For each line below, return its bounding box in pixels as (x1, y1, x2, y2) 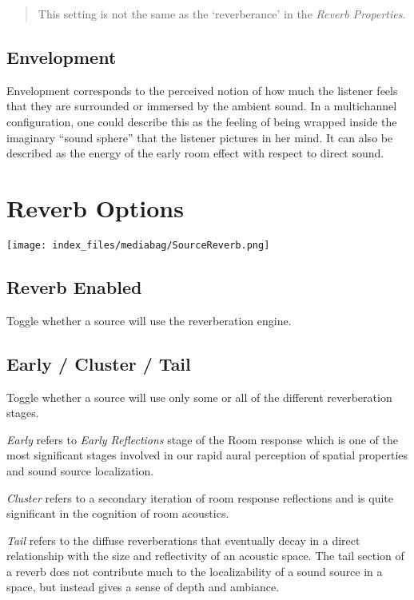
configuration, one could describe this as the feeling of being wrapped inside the (6, 113, 397, 129)
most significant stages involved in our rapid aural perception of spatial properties (6, 447, 408, 463)
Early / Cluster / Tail (6, 351, 191, 375)
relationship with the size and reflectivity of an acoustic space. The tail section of (6, 547, 404, 564)
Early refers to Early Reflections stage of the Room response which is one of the (6, 431, 398, 447)
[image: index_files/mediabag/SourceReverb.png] (6, 239, 270, 251)
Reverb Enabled (6, 274, 142, 299)
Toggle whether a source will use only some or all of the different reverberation (6, 388, 392, 405)
